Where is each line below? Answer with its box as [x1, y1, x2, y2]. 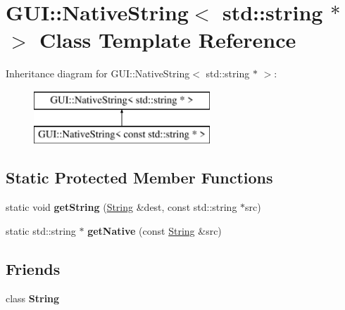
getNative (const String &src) [87, 223, 222, 238]
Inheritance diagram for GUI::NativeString [6, 66, 190, 81]
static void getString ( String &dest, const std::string [6, 200, 237, 214]
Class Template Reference [39, 25, 296, 54]
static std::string [6, 223, 76, 238]
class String [6, 290, 60, 305]
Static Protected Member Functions [6, 167, 273, 188]
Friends [6, 257, 61, 279]
